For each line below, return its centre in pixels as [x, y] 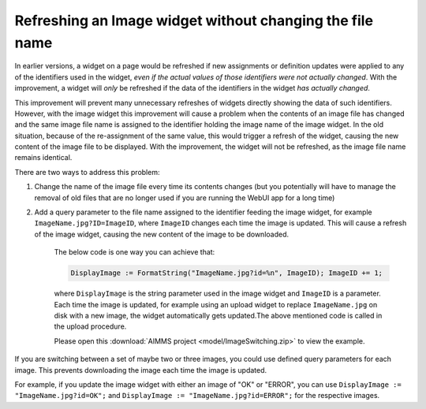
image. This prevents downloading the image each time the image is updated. [141, 370]
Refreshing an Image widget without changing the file [194, 20]
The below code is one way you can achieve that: [135, 252]
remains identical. [43, 158]
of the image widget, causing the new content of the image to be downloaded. [162, 234]
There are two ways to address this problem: [87, 172]
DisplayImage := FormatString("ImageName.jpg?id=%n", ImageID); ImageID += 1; [226, 273]
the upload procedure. [90, 326]
